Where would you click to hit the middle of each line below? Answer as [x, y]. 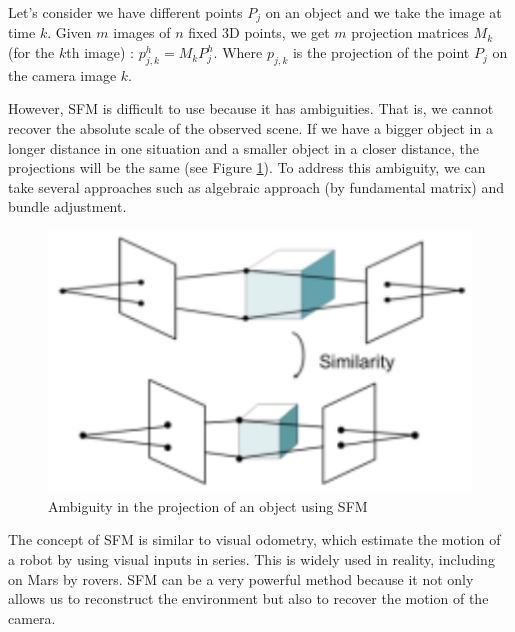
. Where [238, 52]
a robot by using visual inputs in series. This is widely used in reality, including [251, 559]
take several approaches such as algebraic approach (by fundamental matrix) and [256, 186]
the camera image [62, 74]
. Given [69, 32]
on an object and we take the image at [383, 12]
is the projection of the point [381, 52]
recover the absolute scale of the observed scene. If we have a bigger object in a [250, 128]
